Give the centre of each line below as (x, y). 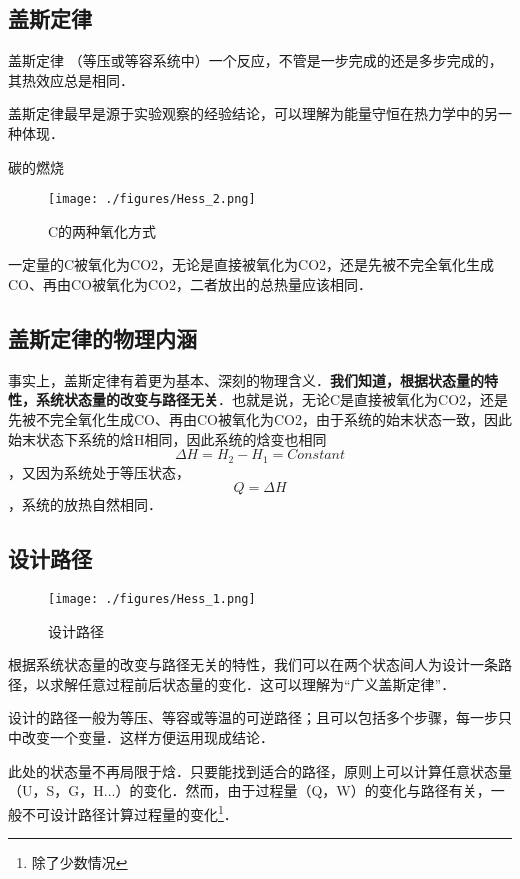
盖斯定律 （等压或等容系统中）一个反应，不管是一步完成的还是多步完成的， (255, 60)
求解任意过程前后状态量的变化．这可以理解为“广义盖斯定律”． (252, 683)
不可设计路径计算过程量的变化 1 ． (129, 812)
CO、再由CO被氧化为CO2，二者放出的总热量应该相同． (190, 284)
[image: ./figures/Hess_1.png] (152, 599)
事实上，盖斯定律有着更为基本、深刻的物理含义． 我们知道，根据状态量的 (246, 379)
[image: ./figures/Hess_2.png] (152, 199)
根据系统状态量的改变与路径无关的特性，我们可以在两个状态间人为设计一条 (253, 664)
